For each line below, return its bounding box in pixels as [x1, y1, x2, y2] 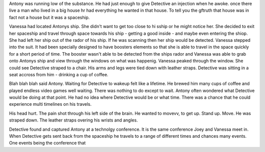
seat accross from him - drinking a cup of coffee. [9, 71, 108, 77]
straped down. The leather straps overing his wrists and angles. [9, 117, 138, 123]
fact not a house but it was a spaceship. [9, 14, 90, 20]
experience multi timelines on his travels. [9, 101, 92, 107]
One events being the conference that [9, 140, 86, 146]
